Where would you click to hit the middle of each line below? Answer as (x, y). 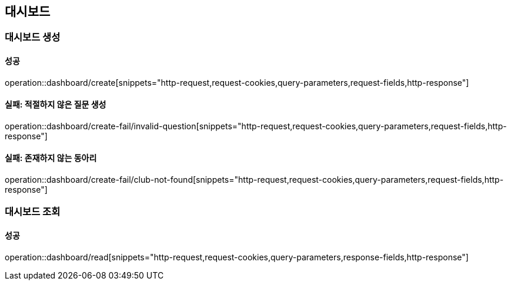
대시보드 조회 (33, 212)
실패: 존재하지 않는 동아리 (51, 158)
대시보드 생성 (33, 37)
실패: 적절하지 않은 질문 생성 (56, 105)
